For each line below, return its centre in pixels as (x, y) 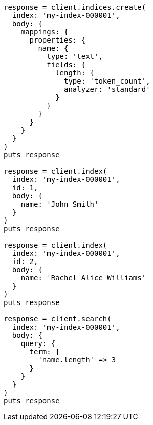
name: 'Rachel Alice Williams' (83, 278)
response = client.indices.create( (75, 7)
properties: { (58, 40)
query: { (38, 343)
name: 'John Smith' (60, 204)
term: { (45, 352)
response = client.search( (58, 319)
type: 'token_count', (107, 81)
